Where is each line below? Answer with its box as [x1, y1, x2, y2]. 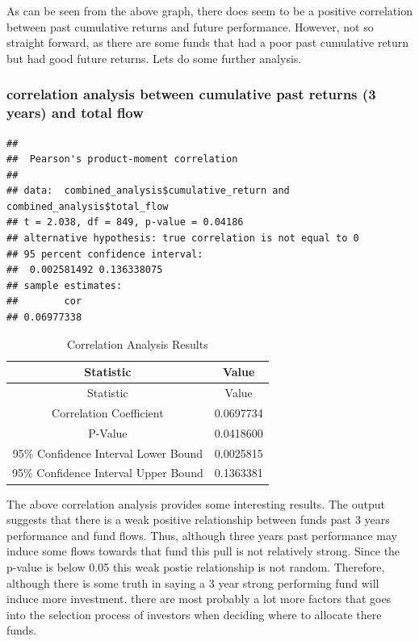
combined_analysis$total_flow [6, 200, 169, 212]
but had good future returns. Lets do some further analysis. [6, 49, 302, 66]
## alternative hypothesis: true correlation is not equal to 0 [6, 233, 359, 245]
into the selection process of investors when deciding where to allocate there [6, 605, 382, 622]
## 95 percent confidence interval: [6, 248, 203, 260]
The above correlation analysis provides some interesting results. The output [6, 495, 385, 512]
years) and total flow [6, 103, 144, 123]
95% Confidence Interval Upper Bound [12, 464, 203, 481]
